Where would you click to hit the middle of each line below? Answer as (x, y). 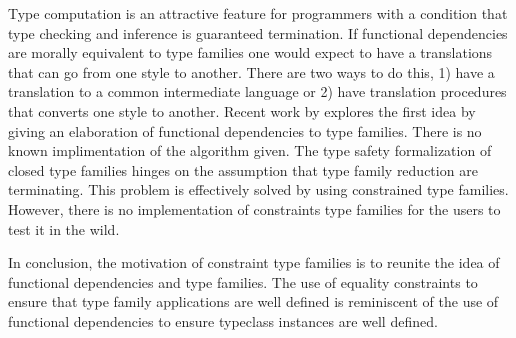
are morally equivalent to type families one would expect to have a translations (250, 52)
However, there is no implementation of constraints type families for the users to (254, 208)
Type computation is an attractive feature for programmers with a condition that (258, 13)
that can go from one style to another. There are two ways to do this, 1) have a (251, 71)
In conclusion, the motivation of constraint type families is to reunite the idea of (254, 262)
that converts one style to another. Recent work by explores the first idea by (242, 110)
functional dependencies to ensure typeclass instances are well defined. (223, 320)
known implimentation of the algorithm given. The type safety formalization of (250, 150)
